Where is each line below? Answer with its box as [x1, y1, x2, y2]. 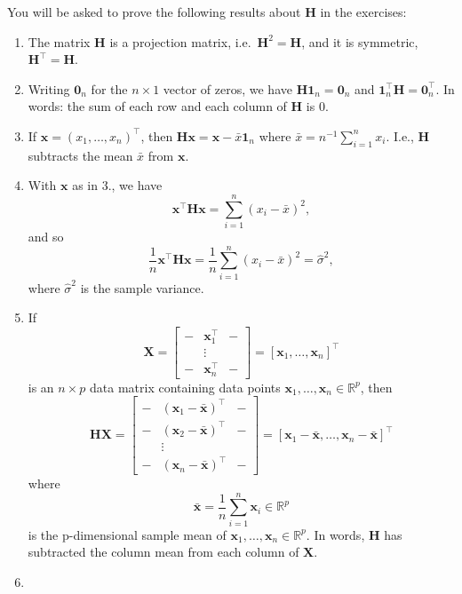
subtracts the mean [28, 146, 133, 164]
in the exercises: [320, 3, 407, 20]
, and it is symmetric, [301, 32, 418, 51]
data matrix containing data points [90, 377, 281, 396]
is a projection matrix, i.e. [109, 32, 251, 51]
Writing [28, 79, 70, 98]
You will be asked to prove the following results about [7, 3, 301, 20]
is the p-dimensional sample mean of [28, 525, 227, 543]
